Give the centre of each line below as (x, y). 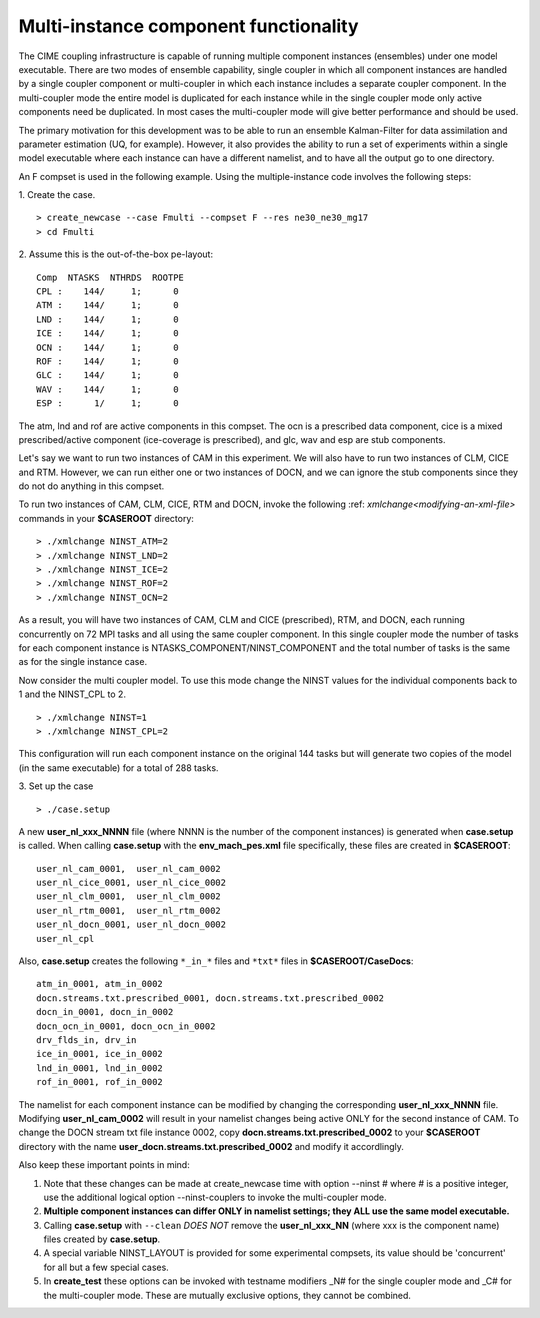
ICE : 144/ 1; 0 (107, 333)
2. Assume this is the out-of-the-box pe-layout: (116, 254)
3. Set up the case (56, 786)
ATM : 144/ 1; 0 (107, 305)
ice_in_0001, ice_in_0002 (100, 1054)
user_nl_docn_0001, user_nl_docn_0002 (131, 924)
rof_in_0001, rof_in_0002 (100, 1082)
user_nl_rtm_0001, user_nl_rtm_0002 (129, 910)
